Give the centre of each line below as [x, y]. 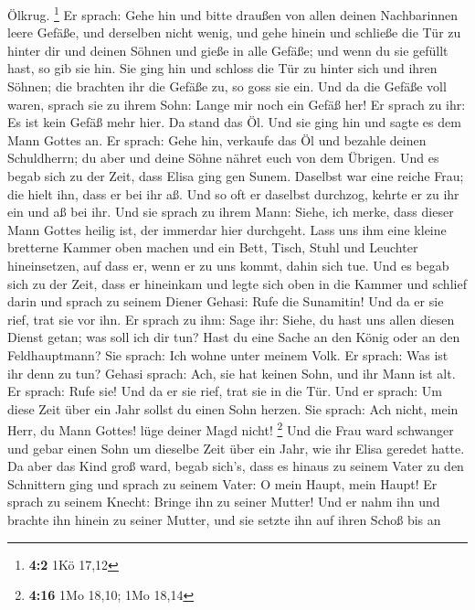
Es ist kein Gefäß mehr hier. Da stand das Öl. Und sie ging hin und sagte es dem [234, 122]
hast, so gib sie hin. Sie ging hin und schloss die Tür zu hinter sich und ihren [222, 68]
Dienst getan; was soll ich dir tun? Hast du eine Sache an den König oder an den [234, 337]
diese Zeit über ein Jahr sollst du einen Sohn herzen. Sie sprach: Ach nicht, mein [233, 408]
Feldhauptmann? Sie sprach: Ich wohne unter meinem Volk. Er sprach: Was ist [228, 354]
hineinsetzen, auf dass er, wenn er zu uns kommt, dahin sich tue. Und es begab [228, 265]
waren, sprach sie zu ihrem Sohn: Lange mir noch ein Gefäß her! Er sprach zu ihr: [237, 104]
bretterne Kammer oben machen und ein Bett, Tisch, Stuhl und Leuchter [213, 247]
